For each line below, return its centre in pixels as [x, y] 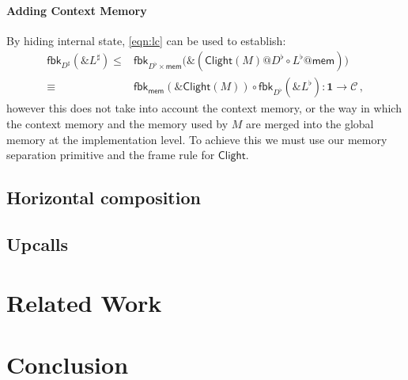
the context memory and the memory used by [117, 124]
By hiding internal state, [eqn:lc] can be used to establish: [146, 40]
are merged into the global [310, 124]
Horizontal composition [104, 198]
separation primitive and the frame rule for [111, 155]
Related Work [84, 302]
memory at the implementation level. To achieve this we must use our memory [197, 139]
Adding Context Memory [77, 10]
